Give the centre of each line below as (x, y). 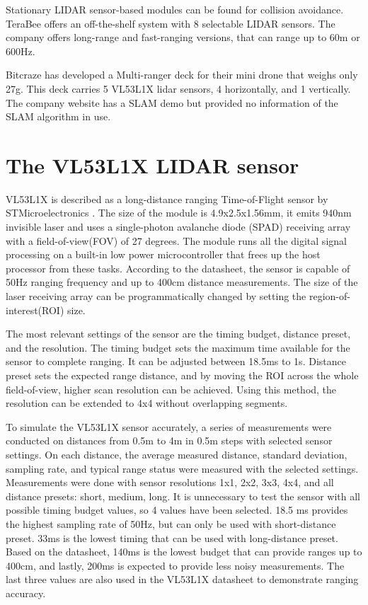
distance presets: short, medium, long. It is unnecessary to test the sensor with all (183, 496)
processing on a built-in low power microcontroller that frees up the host (163, 254)
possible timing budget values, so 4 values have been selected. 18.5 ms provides (177, 510)
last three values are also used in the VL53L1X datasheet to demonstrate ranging (182, 579)
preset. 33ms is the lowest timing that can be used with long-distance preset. (172, 537)
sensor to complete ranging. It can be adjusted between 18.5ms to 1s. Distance (176, 361)
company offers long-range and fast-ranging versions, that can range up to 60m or (183, 37)
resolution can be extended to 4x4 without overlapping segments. (147, 403)
